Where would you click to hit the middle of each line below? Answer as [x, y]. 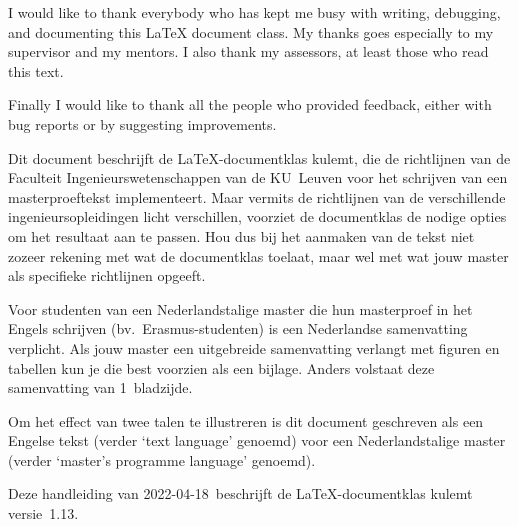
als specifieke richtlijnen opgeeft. [107, 275]
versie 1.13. [43, 513]
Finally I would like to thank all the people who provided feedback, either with [250, 104]
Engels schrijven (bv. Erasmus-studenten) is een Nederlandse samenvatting [238, 328]
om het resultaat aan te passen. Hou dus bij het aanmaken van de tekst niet [241, 235]
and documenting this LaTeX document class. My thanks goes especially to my [251, 31]
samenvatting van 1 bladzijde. [100, 387]
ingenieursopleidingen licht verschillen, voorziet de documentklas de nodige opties [257, 216]
